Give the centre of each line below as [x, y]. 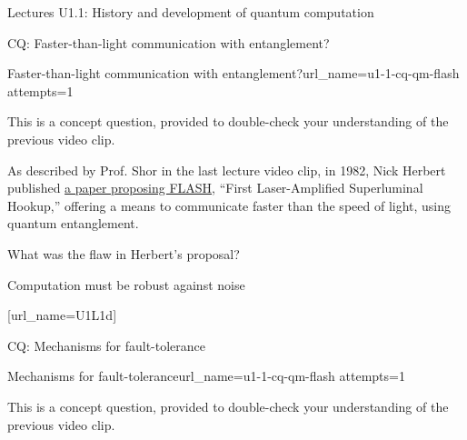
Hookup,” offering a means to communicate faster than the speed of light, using [229, 205]
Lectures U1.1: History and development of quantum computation [191, 12]
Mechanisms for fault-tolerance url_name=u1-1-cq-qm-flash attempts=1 [206, 376]
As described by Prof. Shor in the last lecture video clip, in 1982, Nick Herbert [227, 170]
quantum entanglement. [73, 223]
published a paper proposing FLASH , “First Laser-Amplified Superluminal [215, 188]
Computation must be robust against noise [126, 284]
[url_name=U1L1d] [62, 315]
